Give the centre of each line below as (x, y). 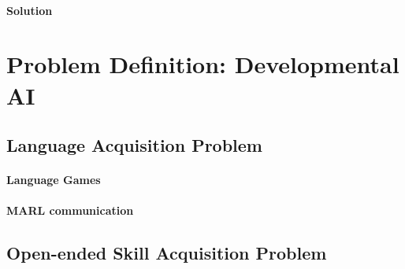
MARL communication (70, 210)
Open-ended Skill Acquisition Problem (167, 253)
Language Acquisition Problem (134, 145)
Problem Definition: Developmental (203, 64)
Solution (30, 10)
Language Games (54, 180)
